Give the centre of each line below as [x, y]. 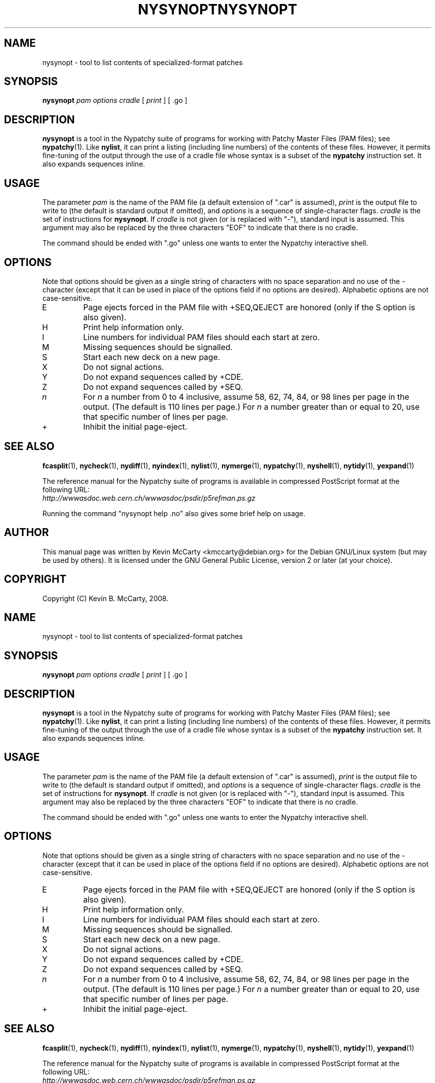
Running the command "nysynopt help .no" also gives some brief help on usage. [174, 513]
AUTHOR [27, 533]
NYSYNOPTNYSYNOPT [217, 9]
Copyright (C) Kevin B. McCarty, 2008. [105, 598]
